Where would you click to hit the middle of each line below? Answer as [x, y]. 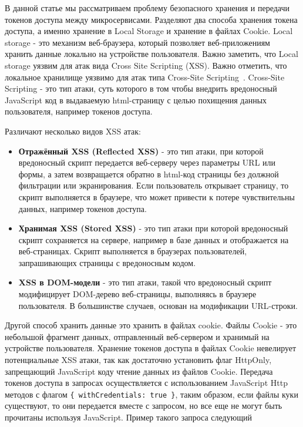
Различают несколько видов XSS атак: [73, 131]
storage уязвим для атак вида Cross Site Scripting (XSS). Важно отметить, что [146, 65]
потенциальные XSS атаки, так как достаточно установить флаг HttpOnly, [138, 360]
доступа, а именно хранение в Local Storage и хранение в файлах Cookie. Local [149, 31]
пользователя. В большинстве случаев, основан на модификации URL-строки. [158, 305]
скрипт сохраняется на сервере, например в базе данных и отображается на [154, 239]
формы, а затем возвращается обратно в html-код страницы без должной [149, 174]
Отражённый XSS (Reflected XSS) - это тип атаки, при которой [141, 151]
